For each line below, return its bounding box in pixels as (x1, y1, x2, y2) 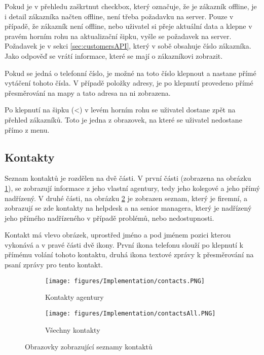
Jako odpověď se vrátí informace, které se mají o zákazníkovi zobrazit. (5, 50, 223, 61)
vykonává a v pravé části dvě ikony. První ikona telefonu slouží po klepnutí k (5, 239, 244, 250)
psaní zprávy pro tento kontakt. (5, 259, 103, 270)
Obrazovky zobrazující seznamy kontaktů (25, 341, 153, 352)
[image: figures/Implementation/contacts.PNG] (45, 277, 205, 285)
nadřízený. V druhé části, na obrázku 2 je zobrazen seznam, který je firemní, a (5, 192, 248, 203)
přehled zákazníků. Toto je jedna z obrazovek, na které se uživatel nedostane (5, 114, 242, 125)
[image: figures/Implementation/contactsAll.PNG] (45, 309, 216, 317)
